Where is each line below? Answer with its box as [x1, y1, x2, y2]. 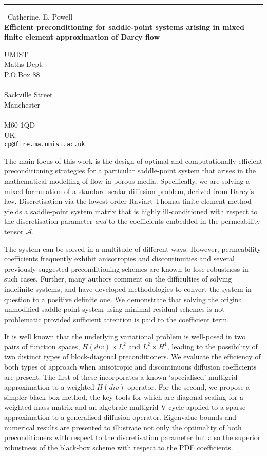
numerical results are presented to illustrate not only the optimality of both [4, 422, 242, 432]
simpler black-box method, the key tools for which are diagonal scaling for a [4, 391, 243, 402]
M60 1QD [4, 119, 35, 130]
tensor [4, 225, 24, 236]
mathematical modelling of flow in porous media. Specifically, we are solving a [4, 175, 250, 186]
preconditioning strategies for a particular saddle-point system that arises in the [4, 165, 256, 176]
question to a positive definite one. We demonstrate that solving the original [4, 293, 244, 304]
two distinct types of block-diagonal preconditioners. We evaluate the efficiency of [4, 351, 261, 362]
